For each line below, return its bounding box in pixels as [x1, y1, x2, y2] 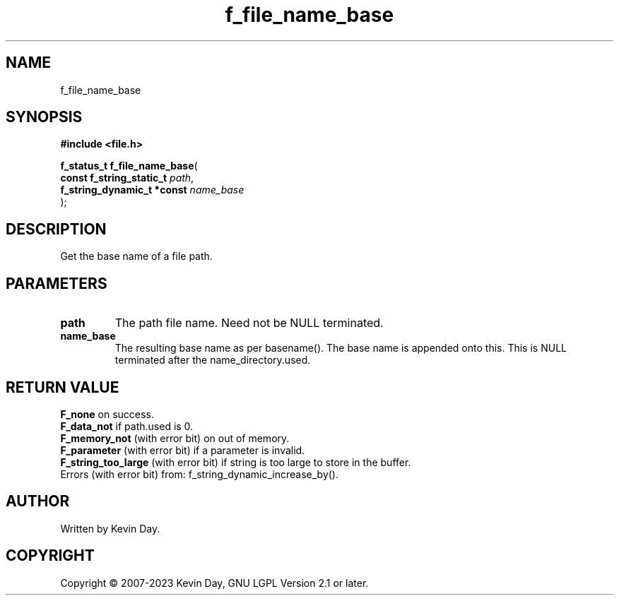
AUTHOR [6, 492, 70, 511]
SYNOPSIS [6, 108, 83, 126]
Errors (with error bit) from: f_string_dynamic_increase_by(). [60, 468, 339, 480]
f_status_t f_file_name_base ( [60, 160, 198, 172]
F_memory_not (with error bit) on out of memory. [60, 432, 290, 444]
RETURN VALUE [6, 378, 119, 396]
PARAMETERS [6, 274, 107, 292]
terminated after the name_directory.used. [114, 354, 311, 367]
